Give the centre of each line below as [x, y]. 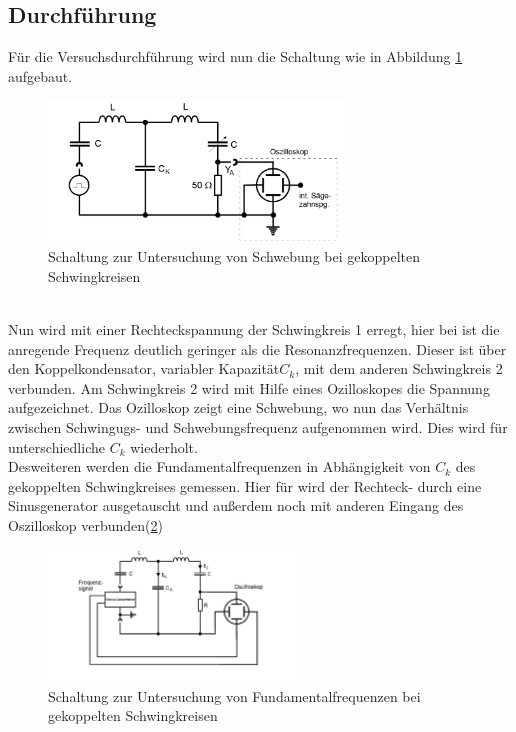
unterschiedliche [56, 446]
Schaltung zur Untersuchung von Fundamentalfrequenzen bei [234, 695]
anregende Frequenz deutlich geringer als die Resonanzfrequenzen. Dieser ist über [257, 348]
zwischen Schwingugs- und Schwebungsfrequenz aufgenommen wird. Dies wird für [258, 426]
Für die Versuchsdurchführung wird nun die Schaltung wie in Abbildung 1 [235, 56]
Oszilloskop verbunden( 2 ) [86, 524]
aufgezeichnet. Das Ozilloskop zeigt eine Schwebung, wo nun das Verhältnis [238, 407]
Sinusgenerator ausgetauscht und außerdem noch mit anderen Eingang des [236, 505]
